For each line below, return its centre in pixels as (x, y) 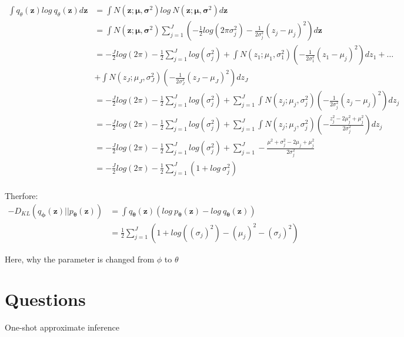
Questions (45, 299)
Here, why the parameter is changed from (80, 259)
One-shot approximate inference (62, 327)
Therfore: (21, 195)
